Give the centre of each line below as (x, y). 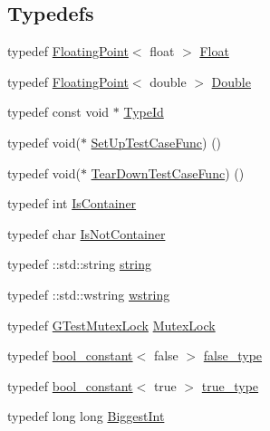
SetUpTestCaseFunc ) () (156, 142)
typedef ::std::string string (80, 264)
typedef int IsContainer (72, 203)
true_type (230, 385)
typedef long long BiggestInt (86, 416)
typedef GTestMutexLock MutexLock (111, 325)
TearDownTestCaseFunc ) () (168, 172)
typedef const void (58, 112)
